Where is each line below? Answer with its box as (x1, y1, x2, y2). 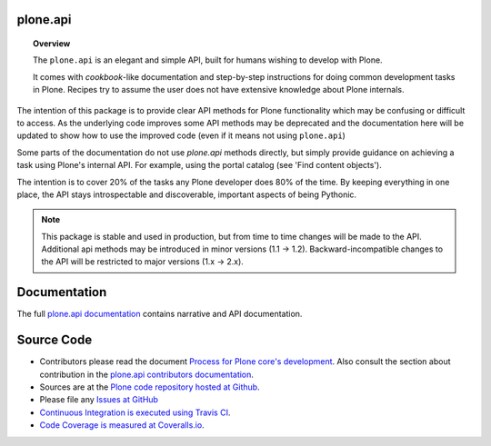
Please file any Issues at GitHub (39, 394, 159, 405)
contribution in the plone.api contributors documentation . (39, 369, 255, 380)
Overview (33, 38, 71, 49)
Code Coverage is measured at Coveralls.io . (39, 420, 205, 431)
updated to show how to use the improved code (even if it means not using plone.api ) (16, 130, 346, 141)
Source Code (16, 332, 93, 348)
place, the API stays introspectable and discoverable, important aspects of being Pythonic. (16, 189, 357, 200)
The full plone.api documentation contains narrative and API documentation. (16, 309, 303, 320)
